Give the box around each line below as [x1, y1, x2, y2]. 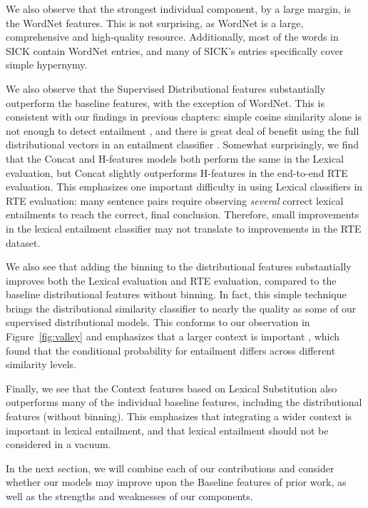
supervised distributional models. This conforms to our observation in [6, 315, 310, 330]
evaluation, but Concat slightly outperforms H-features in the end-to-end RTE [6, 165, 348, 180]
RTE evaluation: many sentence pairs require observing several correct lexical [6, 193, 344, 208]
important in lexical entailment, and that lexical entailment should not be [6, 422, 329, 437]
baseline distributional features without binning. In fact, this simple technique [6, 287, 347, 302]
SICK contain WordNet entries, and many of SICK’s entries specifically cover [6, 43, 344, 58]
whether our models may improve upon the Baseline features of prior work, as [6, 474, 347, 489]
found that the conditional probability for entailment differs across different [6, 342, 336, 357]
